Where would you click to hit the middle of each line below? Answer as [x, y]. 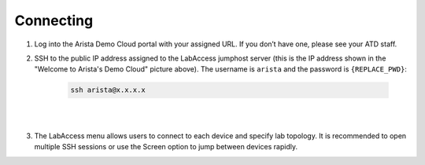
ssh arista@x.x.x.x [108, 90]
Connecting [54, 20]
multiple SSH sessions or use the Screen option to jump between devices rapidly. [166, 147]
